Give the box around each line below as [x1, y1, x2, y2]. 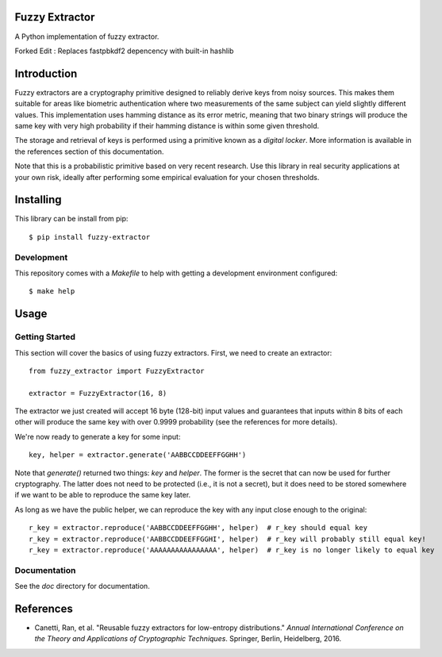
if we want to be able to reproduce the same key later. [14, 490, 191, 500]
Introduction [14, 67, 78, 80]
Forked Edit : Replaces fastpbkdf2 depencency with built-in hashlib [14, 46, 234, 56]
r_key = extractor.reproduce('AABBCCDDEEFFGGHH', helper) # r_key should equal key [29, 524, 368, 532]
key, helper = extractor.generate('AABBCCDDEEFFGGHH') [29, 451, 247, 459]
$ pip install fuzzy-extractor [29, 232, 151, 241]
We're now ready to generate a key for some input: [14, 432, 181, 441]
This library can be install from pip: [14, 214, 129, 224]
